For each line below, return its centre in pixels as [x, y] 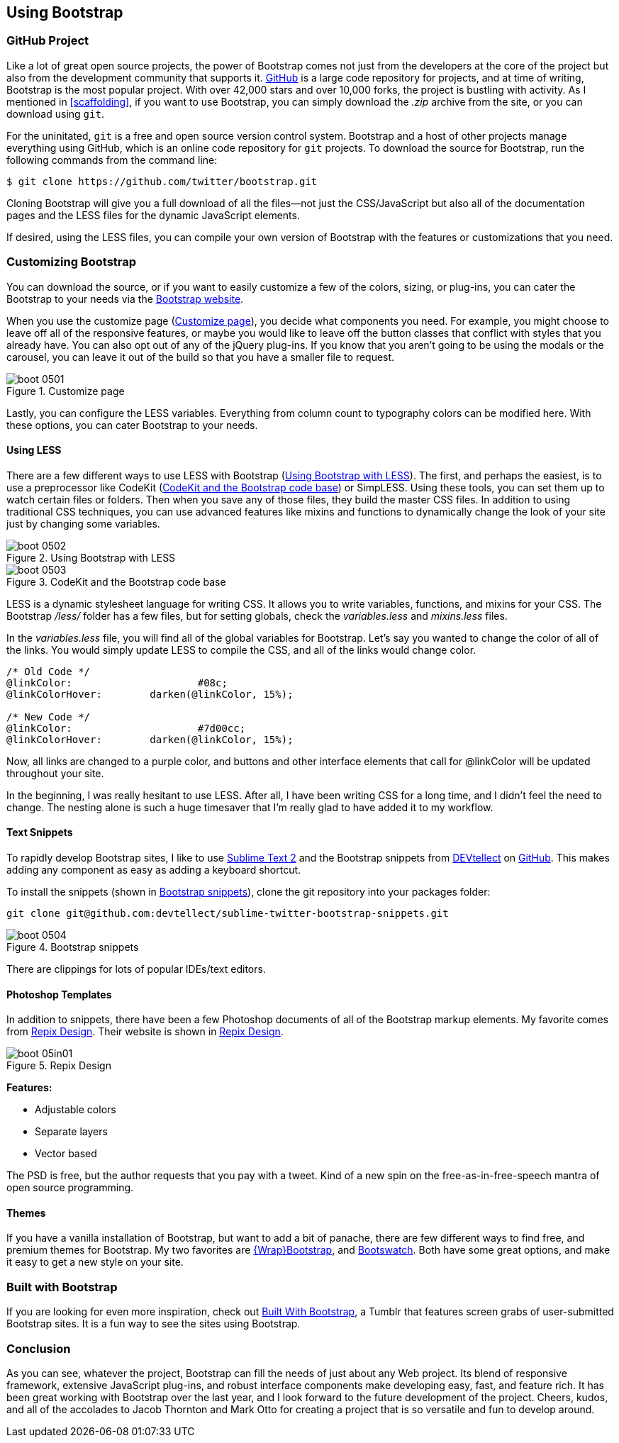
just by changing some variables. [83, 523]
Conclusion [39, 1348]
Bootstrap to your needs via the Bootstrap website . [125, 299]
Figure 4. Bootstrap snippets [73, 947]
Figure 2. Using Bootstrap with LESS [91, 557]
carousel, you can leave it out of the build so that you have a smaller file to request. [201, 357]
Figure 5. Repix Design [59, 1066]
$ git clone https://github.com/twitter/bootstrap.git [162, 181]
